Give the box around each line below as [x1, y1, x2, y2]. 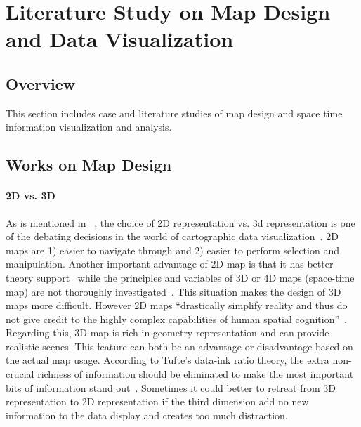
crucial [6, 367, 34, 381]
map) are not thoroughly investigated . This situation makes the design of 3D [6, 284, 341, 298]
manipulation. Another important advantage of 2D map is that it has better [6, 256, 334, 271]
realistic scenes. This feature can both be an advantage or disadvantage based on [6, 339, 353, 353]
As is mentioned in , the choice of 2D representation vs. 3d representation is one [6, 215, 355, 230]
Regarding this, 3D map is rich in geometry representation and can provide [6, 325, 329, 340]
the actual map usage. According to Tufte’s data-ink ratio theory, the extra [6, 353, 329, 367]
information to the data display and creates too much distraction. [6, 407, 288, 422]
